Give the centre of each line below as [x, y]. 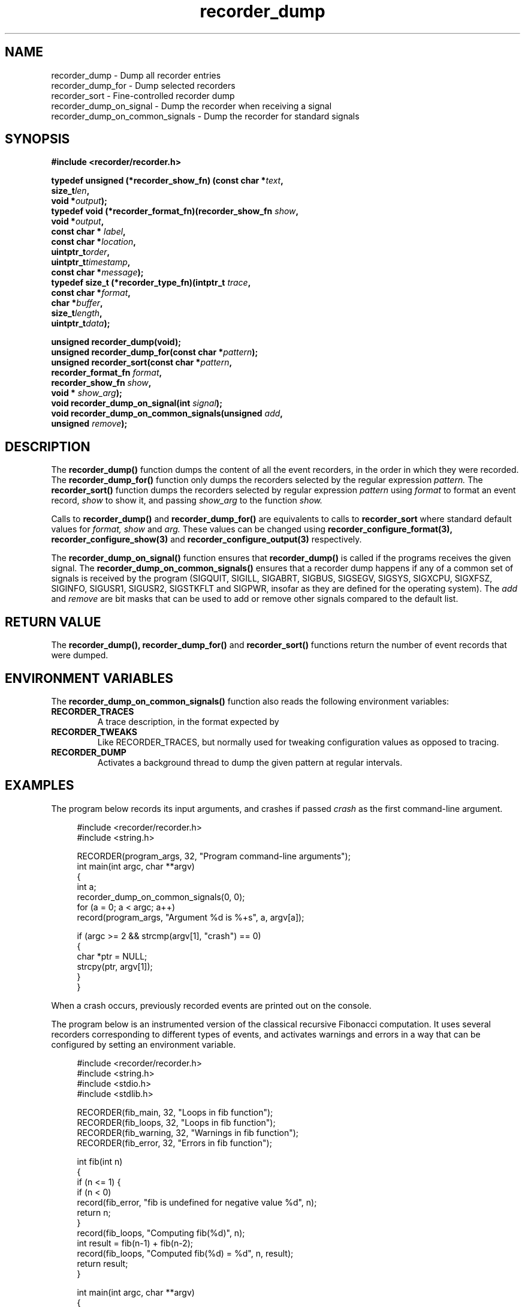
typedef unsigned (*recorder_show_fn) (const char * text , [167, 181]
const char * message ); [97, 272]
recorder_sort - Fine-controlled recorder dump [143, 95]
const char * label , [88, 232]
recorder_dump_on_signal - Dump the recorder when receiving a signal [191, 106]
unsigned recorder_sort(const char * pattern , [142, 362]
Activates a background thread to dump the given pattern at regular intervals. [250, 762]
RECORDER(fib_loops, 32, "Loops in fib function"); [176, 1122]
